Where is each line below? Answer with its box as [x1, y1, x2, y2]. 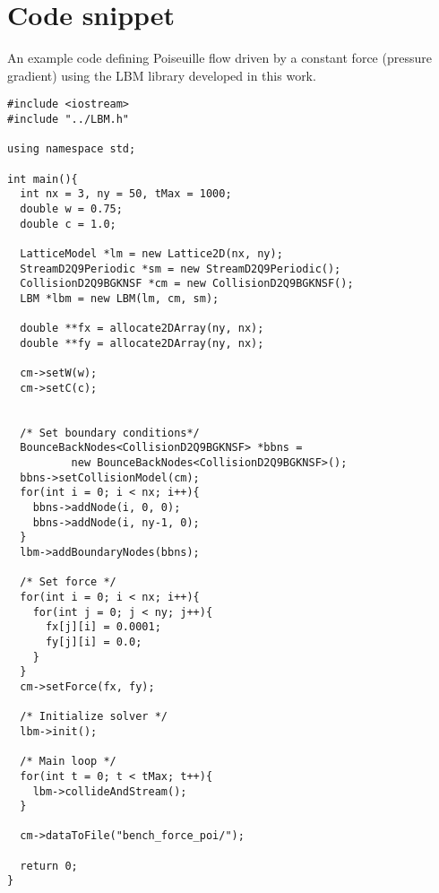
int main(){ [7, 172, 78, 186]
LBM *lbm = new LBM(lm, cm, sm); [20, 291, 219, 305]
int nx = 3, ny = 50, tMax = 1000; [20, 187, 232, 201]
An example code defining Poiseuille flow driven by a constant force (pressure [7, 48, 432, 67]
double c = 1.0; [20, 217, 116, 230]
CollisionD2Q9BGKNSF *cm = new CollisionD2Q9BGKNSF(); [20, 277, 354, 290]
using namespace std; [7, 143, 136, 156]
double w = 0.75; [20, 202, 123, 215]
